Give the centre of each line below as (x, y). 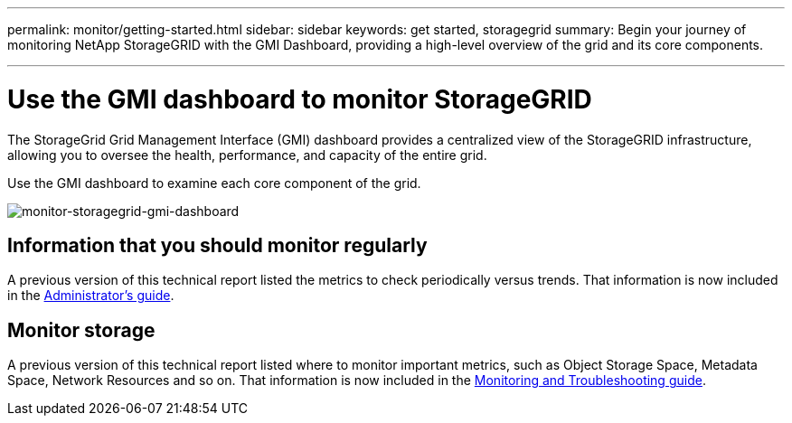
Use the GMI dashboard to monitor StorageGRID (300, 99)
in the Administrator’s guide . (91, 296)
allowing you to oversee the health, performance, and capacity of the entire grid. (247, 155)
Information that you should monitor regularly (217, 245)
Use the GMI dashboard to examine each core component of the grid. (214, 183)
